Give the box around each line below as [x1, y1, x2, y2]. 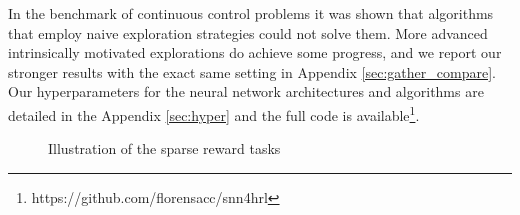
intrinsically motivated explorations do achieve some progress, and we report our [8, 42, 502, 63]
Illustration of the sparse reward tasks [48, 138, 281, 159]
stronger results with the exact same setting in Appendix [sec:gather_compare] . [8, 61, 496, 82]
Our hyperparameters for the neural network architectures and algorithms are [8, 81, 484, 102]
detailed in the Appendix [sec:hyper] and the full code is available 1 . [8, 101, 420, 125]
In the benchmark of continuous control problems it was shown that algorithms [8, 3, 494, 23]
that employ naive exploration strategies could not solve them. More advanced [8, 22, 488, 43]
